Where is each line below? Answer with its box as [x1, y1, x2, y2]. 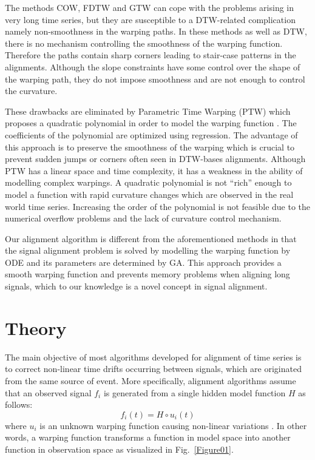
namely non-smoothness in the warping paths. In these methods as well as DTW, [5, 25, 307, 38]
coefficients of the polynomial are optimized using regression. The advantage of [5, 128, 298, 141]
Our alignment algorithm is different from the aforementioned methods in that [5, 232, 297, 245]
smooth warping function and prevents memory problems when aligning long [5, 268, 290, 280]
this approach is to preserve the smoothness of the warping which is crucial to [5, 140, 295, 153]
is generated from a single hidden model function [103, 386, 286, 399]
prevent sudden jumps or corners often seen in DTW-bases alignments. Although [5, 152, 306, 165]
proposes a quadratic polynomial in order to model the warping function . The [5, 117, 297, 129]
